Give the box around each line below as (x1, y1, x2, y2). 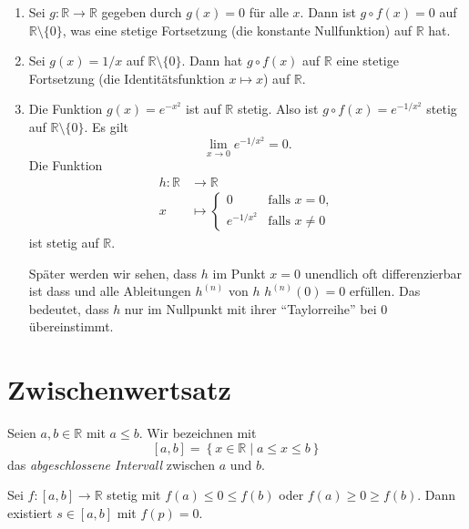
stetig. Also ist (237, 99, 319, 118)
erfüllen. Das (349, 281, 421, 300)
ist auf (186, 99, 221, 118)
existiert (7, 503, 53, 522)
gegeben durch (101, 3, 182, 21)
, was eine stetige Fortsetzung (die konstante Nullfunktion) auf (62, 20, 412, 39)
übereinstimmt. (28, 317, 114, 336)
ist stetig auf (28, 233, 99, 252)
